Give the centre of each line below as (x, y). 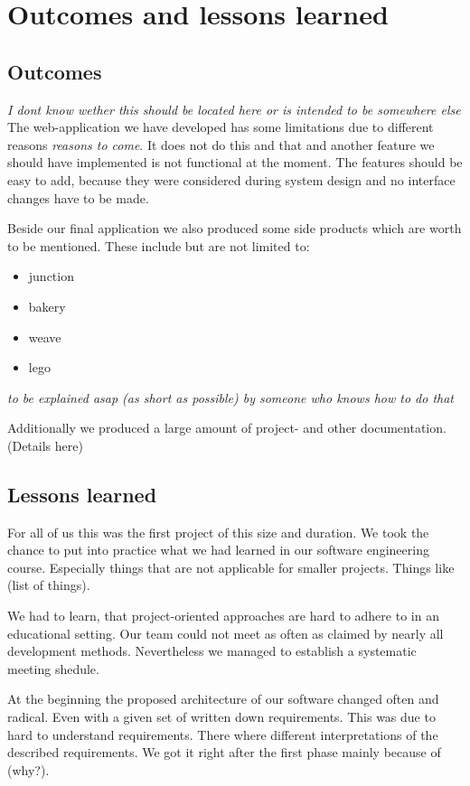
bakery (47, 306)
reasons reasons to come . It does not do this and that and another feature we (221, 144)
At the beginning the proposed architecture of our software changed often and (223, 699)
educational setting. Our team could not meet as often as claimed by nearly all (226, 633)
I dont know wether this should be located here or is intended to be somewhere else (234, 109)
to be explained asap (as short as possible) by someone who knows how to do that (230, 397)
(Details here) (45, 445)
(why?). (28, 769)
